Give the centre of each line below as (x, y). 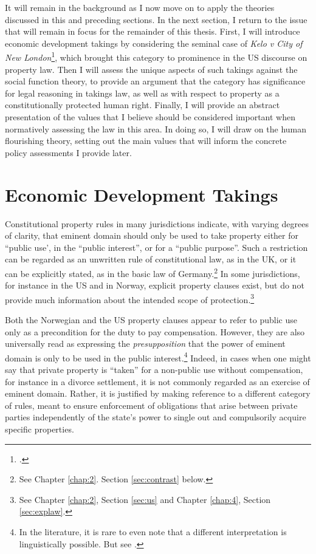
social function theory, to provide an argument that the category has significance (155, 81)
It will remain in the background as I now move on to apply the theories (140, 7)
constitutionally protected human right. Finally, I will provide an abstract (143, 105)
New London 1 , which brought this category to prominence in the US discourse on (156, 56)
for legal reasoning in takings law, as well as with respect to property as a (142, 93)
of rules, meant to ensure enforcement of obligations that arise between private (151, 405)
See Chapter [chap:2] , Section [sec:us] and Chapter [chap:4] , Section (145, 499)
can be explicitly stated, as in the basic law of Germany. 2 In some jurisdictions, (153, 272)
